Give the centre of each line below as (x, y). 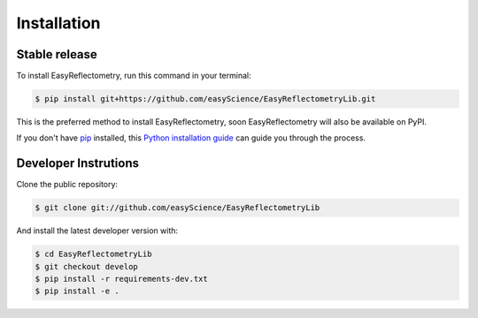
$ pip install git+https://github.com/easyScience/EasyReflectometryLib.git (205, 99)
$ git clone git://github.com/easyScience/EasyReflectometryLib (177, 208)
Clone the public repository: (67, 185)
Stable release (57, 54)
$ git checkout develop (87, 266)
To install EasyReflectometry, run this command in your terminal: (134, 76)
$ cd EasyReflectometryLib (93, 254)
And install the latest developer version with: (97, 231)
